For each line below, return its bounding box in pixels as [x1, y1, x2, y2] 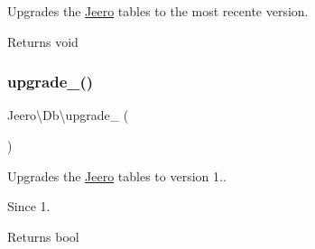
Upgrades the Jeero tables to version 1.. [7, 166, 227, 185]
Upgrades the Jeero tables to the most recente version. [7, 2, 309, 20]
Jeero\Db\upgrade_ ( [7, 106, 129, 124]
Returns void [7, 32, 79, 51]
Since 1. [7, 197, 51, 216]
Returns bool [7, 226, 79, 245]
